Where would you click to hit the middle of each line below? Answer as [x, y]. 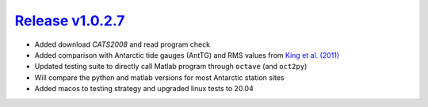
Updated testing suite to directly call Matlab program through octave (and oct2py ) [171, 67]
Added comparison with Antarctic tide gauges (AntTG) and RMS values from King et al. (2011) [187, 55]
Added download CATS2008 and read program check [122, 44]
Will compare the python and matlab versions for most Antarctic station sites [159, 77]
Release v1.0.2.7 [70, 21]
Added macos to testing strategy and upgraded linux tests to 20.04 [144, 89]
